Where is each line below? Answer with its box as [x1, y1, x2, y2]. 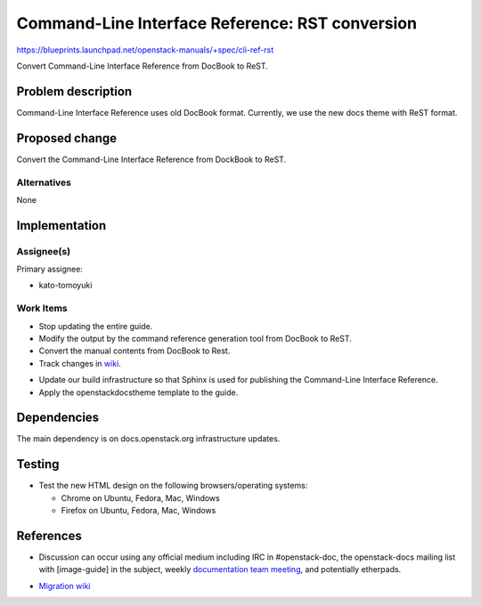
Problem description [16, 84, 133, 99]
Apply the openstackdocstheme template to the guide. [38, 387, 239, 398]
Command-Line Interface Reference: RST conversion [16, 13, 418, 33]
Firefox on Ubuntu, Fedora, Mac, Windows [61, 505, 216, 516]
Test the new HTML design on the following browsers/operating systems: [38, 481, 308, 491]
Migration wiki [38, 580, 91, 591]
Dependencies [16, 410, 100, 425]
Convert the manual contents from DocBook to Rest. [38, 345, 231, 356]
